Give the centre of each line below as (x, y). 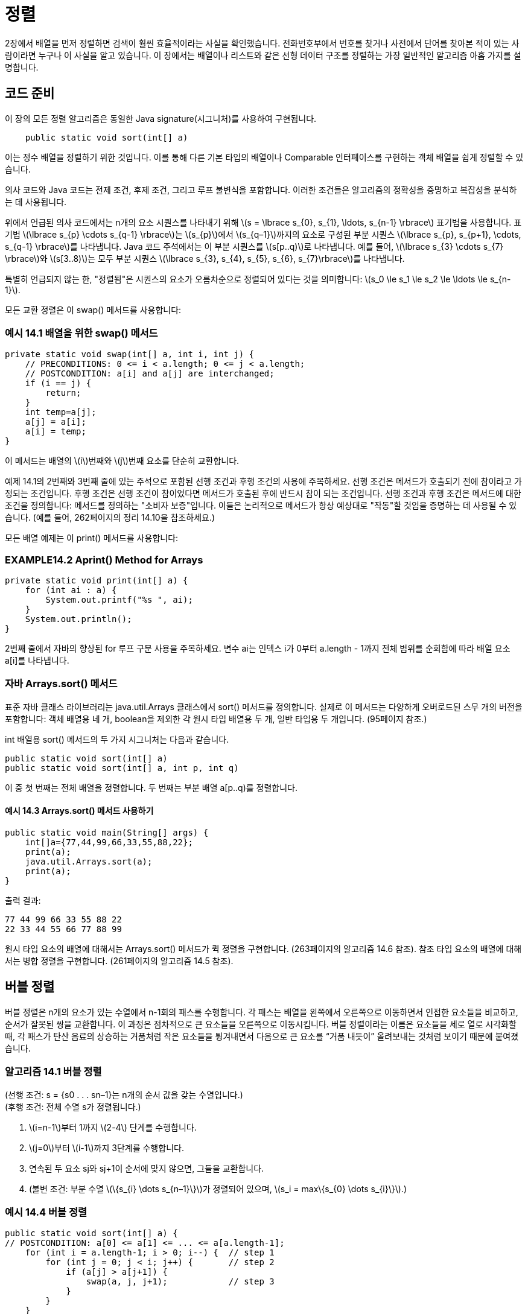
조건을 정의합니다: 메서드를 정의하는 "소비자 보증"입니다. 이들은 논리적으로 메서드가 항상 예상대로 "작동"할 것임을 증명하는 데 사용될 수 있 (261, 506)
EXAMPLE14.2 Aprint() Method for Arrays (104, 560)
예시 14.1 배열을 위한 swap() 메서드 (81, 333)
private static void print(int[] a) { (97, 581)
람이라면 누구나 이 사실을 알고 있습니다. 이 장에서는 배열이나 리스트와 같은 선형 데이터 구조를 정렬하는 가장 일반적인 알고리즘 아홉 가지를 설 (263, 55)
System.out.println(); (78, 619)
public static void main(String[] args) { (107, 833)
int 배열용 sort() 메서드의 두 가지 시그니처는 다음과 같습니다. (117, 739)
